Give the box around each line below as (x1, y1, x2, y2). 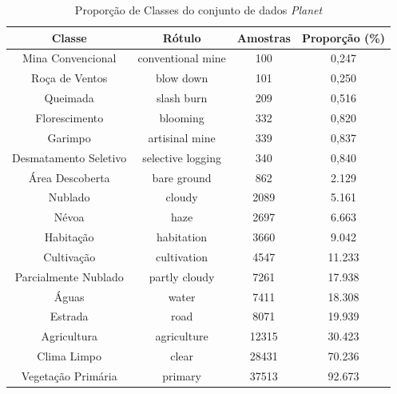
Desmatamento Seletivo (12, 149, 127, 165)
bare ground (152, 169, 212, 185)
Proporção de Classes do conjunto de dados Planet (74, 2, 323, 18)
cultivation (156, 248, 208, 265)
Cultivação (43, 248, 96, 265)
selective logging (142, 149, 222, 165)
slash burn (156, 90, 208, 106)
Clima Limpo (37, 348, 102, 364)
